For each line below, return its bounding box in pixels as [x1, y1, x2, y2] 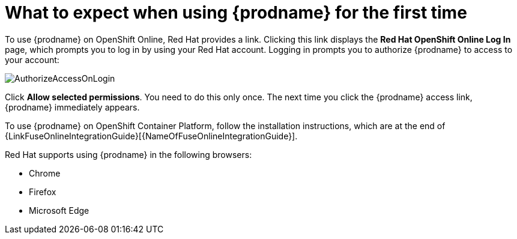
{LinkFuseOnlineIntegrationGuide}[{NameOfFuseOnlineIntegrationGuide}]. [5, 130, 298, 141]
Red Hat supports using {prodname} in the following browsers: [5, 149, 252, 160]
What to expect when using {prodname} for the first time [5, 2, 467, 23]
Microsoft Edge [29, 205, 89, 216]
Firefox [29, 186, 56, 197]
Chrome [29, 168, 61, 178]
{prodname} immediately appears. [5, 101, 140, 112]
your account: [5, 54, 59, 65]
